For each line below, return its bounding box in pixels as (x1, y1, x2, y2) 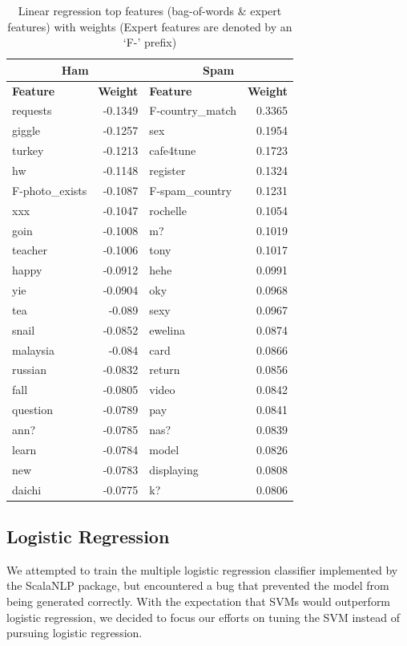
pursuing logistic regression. (6, 624, 143, 641)
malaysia (12, 341, 54, 358)
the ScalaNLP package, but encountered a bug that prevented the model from (6, 577, 389, 594)
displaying (149, 461, 199, 477)
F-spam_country (149, 181, 232, 198)
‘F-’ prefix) (123, 34, 177, 51)
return (149, 361, 180, 378)
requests (12, 102, 52, 119)
